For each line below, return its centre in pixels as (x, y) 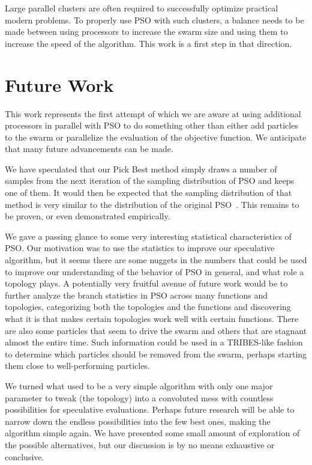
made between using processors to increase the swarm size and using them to (146, 32)
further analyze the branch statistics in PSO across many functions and (136, 295)
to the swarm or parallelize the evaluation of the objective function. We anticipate (156, 137)
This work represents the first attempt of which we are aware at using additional (153, 113)
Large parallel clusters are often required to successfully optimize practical (142, 8)
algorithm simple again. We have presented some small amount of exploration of (152, 433)
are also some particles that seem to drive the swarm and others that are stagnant (156, 330)
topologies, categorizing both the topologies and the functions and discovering (148, 307)
